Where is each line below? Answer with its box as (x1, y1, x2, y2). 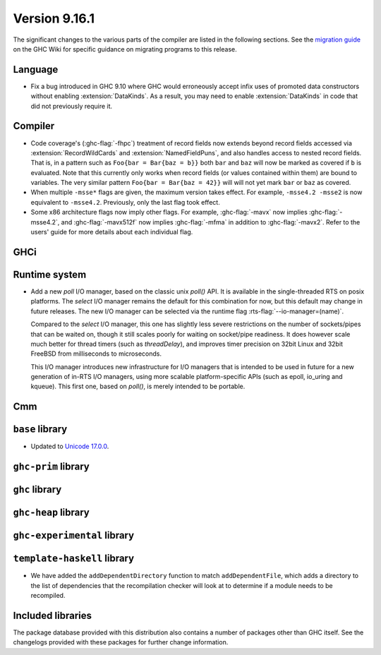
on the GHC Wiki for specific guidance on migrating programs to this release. (13, 44, 237, 53)
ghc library (13, 483, 62, 495)
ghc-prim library (13, 461, 90, 473)
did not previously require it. (30, 102, 113, 110)
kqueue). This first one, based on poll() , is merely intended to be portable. (30, 382, 246, 391)
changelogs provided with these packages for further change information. (13, 638, 229, 647)
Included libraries (13, 609, 92, 621)
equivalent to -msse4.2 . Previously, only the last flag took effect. (30, 198, 220, 206)
